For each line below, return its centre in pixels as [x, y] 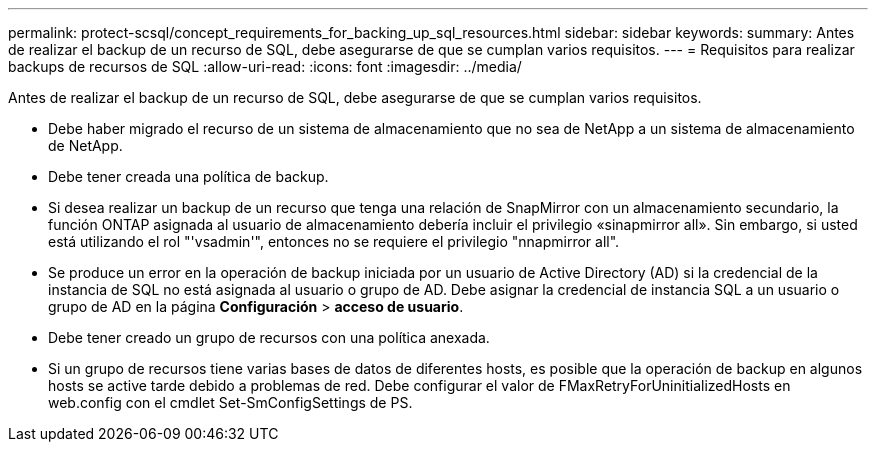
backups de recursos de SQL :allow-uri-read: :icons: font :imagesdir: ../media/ [265, 66]
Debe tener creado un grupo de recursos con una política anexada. [269, 337]
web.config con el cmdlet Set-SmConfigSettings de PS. [230, 402]
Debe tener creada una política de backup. [188, 176]
